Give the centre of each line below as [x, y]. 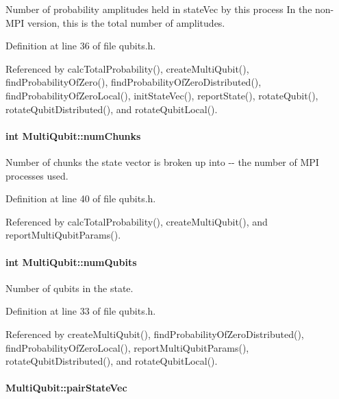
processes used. [37, 175]
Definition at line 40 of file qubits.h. [81, 198]
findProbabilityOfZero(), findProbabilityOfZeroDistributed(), [134, 82]
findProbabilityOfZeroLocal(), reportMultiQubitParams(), [127, 347]
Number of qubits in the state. [70, 288]
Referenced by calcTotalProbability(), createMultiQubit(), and [137, 221]
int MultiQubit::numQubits [71, 262]
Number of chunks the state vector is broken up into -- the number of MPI [162, 161]
